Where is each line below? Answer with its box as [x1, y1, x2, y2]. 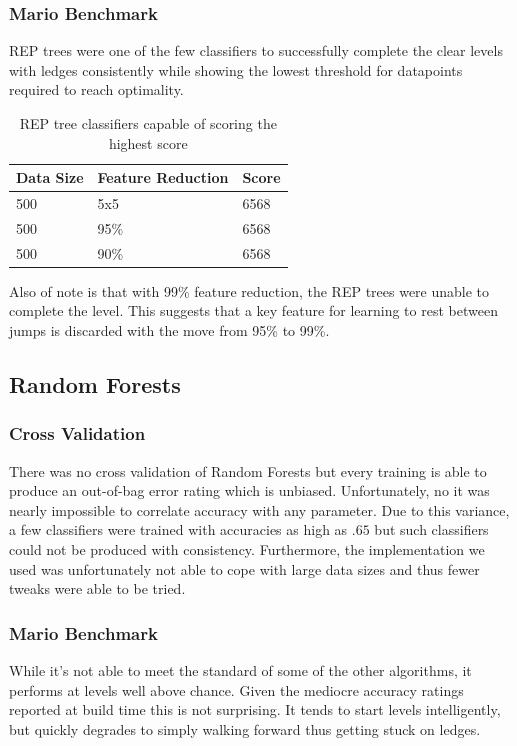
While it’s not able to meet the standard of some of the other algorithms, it [9, 659, 472, 680]
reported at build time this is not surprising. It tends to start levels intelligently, [9, 699, 501, 720]
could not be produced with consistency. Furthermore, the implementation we [9, 538, 485, 559]
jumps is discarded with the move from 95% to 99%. [9, 320, 330, 340]
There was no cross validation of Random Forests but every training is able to [9, 460, 487, 481]
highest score [108, 132, 188, 153]
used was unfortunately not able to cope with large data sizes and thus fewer [9, 558, 480, 579]
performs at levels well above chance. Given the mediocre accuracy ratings [9, 679, 464, 700]
